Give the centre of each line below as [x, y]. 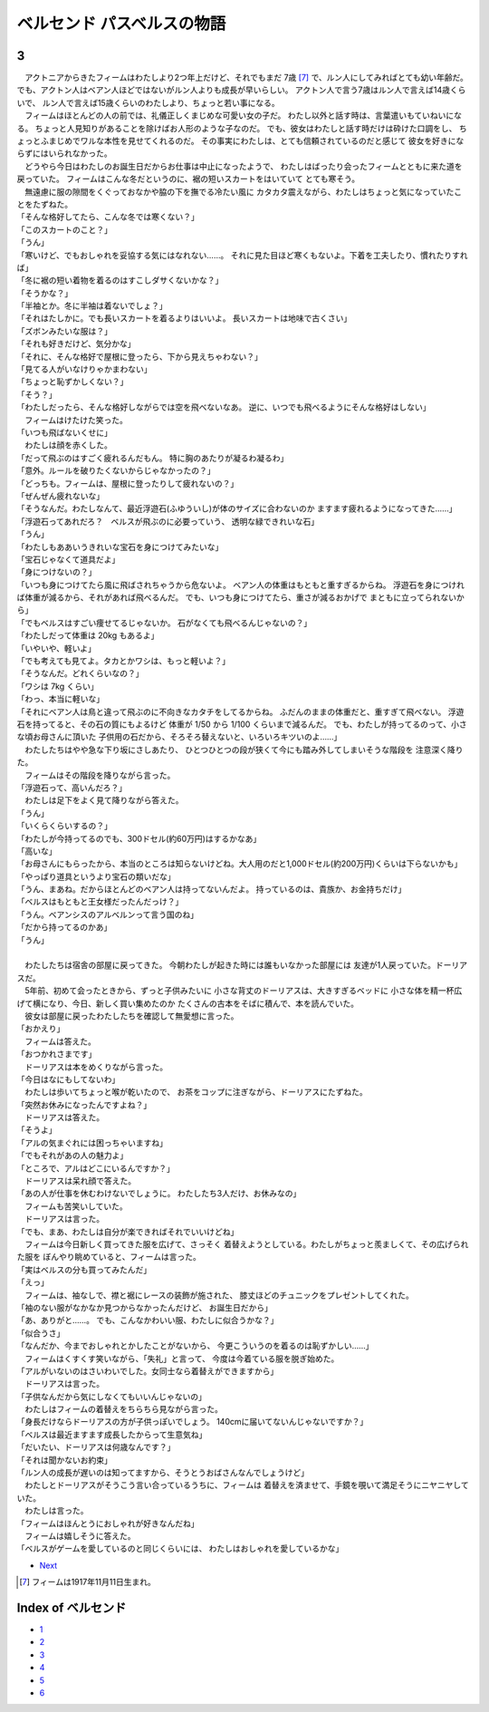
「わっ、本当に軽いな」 [60, 699]
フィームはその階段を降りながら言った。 [100, 775]
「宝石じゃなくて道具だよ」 [68, 559]
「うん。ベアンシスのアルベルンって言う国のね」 [108, 914]
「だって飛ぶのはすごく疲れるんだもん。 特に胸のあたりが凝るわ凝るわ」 [153, 458]
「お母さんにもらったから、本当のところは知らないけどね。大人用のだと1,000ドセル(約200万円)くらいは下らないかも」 [240, 864]
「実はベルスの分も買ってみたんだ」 [84, 1270]
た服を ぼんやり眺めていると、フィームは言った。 [109, 1257]
